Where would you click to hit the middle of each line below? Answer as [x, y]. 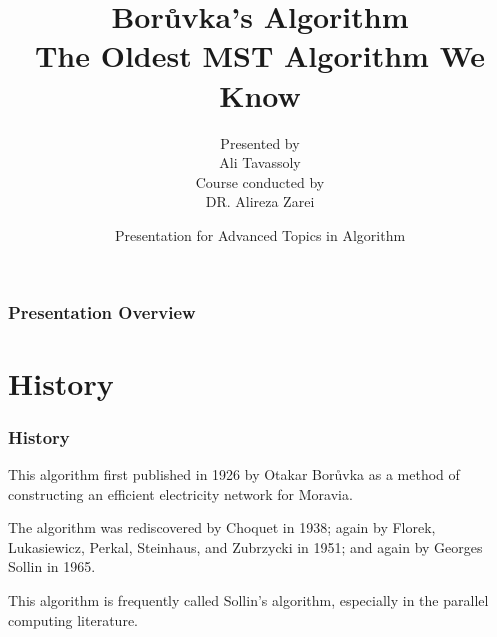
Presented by [260, 142]
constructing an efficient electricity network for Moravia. [180, 493]
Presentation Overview [102, 312]
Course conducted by [260, 181]
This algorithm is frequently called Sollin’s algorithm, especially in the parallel [248, 599]
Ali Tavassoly [260, 162]
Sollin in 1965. [52, 566]
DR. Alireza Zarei [260, 201]
